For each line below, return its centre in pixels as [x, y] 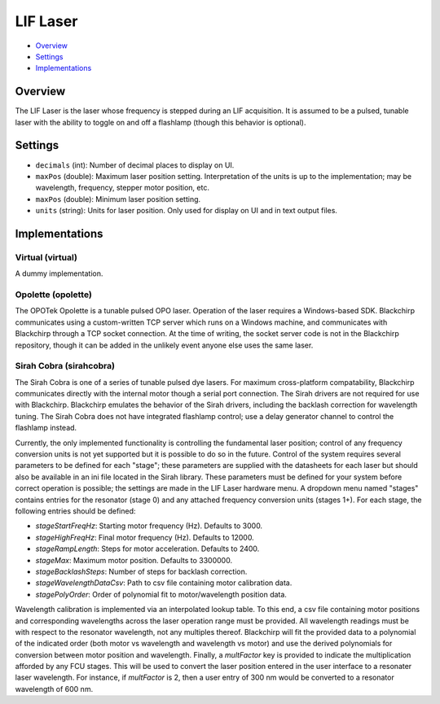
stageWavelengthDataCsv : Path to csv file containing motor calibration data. [164, 583]
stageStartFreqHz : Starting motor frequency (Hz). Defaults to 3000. [149, 526]
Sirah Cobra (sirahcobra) [65, 366]
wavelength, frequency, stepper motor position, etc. [122, 188]
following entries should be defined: [75, 511]
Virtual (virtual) [46, 257]
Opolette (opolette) [54, 295]
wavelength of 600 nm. [54, 689]
